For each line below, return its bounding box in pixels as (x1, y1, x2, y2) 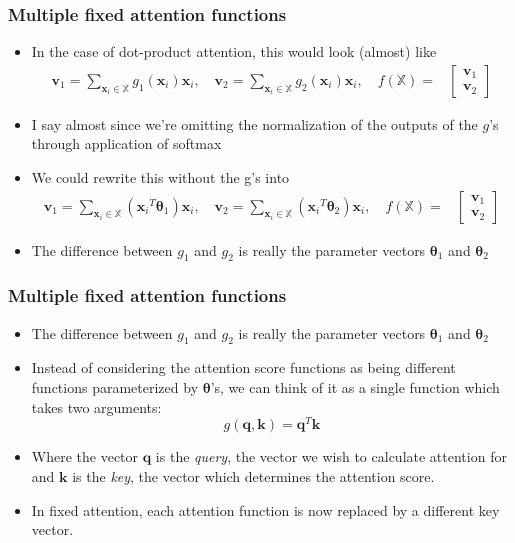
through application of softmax (31, 133, 222, 154)
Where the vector (31, 446, 139, 467)
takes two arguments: (31, 396, 162, 417)
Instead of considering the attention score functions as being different (31, 357, 456, 378)
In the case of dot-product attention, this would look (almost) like (31, 41, 437, 62)
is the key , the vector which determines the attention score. (72, 465, 435, 486)
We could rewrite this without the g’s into (31, 167, 290, 188)
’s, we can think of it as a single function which (210, 377, 500, 398)
